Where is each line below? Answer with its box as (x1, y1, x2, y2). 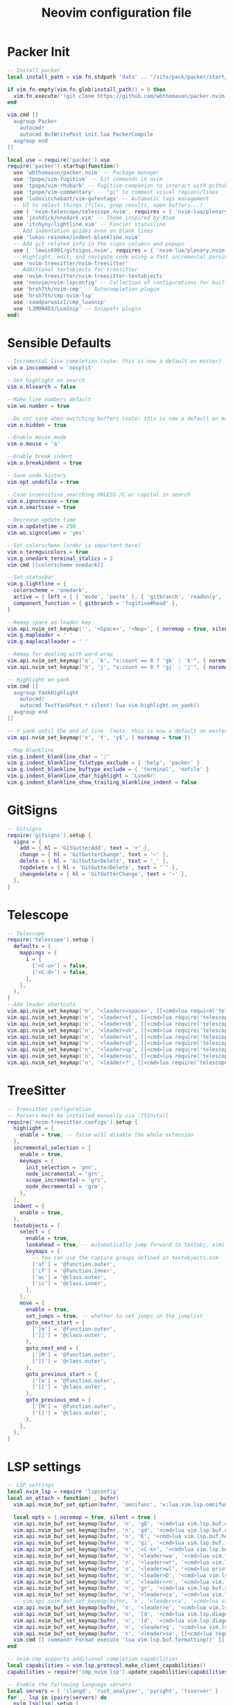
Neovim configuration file (41, 5, 192, 21)
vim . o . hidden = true (7, 421, 67, 428)
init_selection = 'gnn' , (25, 1163, 98, 1171)
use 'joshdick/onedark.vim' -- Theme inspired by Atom (13, 214, 175, 222)
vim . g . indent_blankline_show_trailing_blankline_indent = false (7, 779, 197, 786)
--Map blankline (7, 746, 54, 754)
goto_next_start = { (25, 1319, 85, 1326)
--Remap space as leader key (7, 619, 92, 626)
